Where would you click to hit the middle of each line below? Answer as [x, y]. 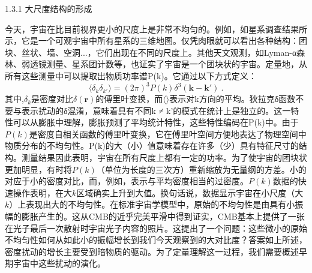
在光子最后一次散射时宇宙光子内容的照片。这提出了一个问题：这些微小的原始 [156, 228]
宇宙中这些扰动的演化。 [59, 263]
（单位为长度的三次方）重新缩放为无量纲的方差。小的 [201, 169]
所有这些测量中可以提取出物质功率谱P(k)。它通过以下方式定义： [131, 75]
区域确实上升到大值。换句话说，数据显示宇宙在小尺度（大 [190, 192]
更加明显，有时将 [38, 169]
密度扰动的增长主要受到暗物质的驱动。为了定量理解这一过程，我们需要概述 [152, 251]
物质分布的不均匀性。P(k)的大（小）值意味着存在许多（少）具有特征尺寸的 [152, 145]
